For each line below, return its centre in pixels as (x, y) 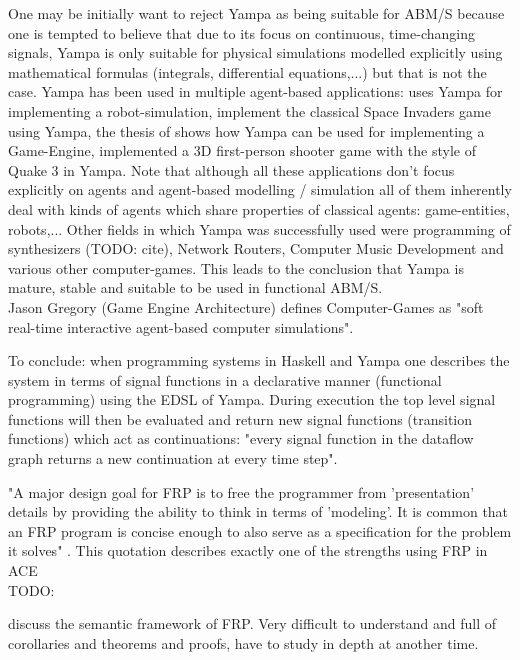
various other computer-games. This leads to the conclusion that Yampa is (236, 267)
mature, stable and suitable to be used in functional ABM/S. (195, 287)
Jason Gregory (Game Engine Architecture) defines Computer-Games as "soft (246, 306)
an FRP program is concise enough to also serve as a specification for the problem (260, 530)
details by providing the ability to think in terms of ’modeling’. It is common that (258, 511)
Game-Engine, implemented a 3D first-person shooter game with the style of (242, 150)
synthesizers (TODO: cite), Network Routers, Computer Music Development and (256, 248)
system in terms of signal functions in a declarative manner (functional (225, 379)
